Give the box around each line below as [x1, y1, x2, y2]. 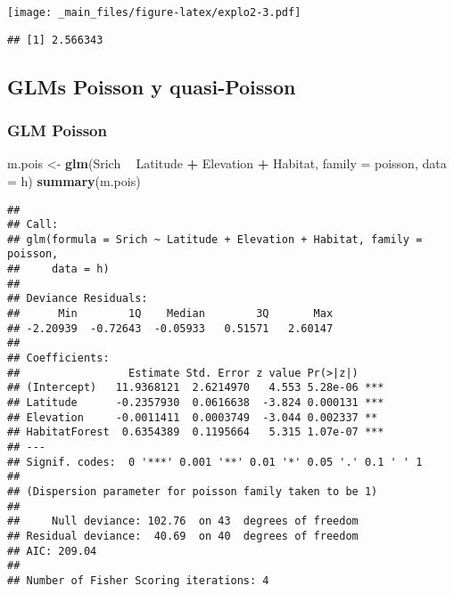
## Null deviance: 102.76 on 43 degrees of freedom [7, 515, 359, 528]
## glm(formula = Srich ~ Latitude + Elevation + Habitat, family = [7, 232, 423, 246]
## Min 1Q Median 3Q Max [7, 307, 334, 321]
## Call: [7, 218, 59, 232]
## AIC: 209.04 [7, 544, 97, 557]
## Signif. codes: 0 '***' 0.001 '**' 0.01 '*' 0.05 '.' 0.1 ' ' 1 [7, 455, 423, 468]
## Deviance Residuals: [7, 292, 148, 305]
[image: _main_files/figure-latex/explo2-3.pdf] [7, 6, 301, 19]
